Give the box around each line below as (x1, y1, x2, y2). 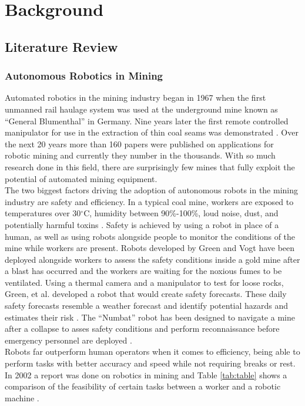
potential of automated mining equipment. (5, 172, 157, 184)
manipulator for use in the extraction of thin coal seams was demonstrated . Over (5, 126, 299, 138)
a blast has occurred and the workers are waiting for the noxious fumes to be (5, 265, 282, 277)
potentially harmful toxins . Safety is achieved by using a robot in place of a (5, 218, 279, 230)
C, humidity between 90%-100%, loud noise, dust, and (83, 207, 279, 219)
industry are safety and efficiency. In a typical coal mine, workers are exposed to (5, 195, 294, 207)
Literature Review (5, 37, 118, 55)
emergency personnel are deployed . (5, 334, 132, 346)
